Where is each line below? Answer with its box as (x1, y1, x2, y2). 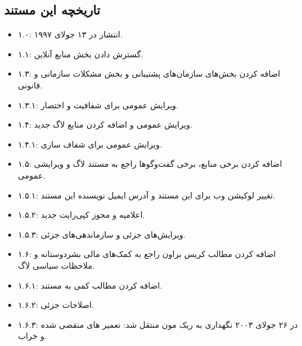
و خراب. (18, 330, 47, 342)
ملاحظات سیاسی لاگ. (18, 259, 95, 271)
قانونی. (18, 78, 43, 91)
